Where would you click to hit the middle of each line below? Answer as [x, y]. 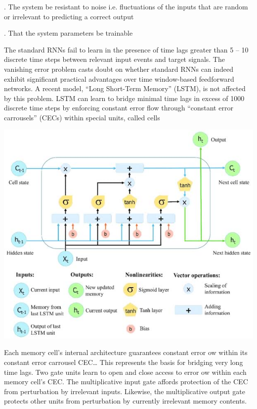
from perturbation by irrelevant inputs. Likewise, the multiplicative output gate [125, 391]
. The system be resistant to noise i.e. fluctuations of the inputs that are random [126, 6]
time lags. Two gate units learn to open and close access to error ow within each [125, 372]
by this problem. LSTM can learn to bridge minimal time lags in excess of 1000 [124, 98]
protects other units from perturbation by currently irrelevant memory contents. [126, 401]
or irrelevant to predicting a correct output [69, 16]
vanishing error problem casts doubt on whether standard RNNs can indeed [119, 69]
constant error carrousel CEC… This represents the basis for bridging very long [124, 362]
